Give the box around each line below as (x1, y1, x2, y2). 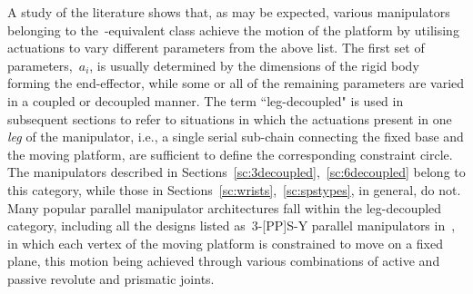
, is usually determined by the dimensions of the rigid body (89, 55, 419, 74)
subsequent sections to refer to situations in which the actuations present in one (7, 109, 452, 128)
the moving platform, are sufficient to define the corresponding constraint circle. (7, 144, 453, 163)
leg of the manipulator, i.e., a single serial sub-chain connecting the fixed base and (7, 127, 464, 146)
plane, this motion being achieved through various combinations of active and (7, 251, 440, 270)
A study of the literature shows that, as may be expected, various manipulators (7, 3, 450, 21)
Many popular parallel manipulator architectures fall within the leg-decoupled (7, 198, 442, 217)
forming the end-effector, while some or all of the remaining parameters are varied (7, 73, 465, 93)
